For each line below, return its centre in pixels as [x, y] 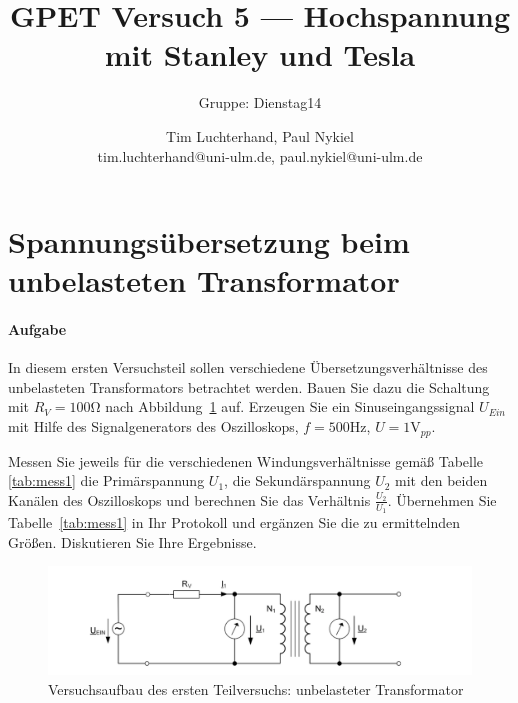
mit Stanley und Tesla [260, 54]
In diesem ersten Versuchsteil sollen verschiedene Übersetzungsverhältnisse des [248, 367]
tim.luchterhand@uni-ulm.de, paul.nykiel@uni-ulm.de [260, 155]
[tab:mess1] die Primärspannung [106, 480]
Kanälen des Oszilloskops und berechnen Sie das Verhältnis [189, 499]
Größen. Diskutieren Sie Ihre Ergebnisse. [132, 541]
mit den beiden [441, 480]
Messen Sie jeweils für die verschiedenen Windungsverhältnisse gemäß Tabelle [246, 460]
